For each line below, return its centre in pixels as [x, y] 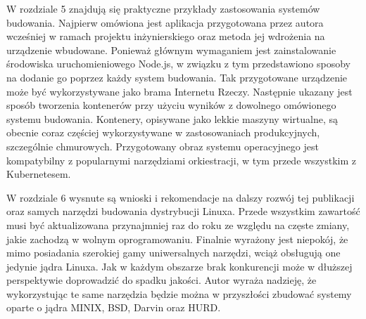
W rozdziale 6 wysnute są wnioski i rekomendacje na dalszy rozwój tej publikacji [181, 197]
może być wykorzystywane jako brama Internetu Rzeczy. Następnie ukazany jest [179, 91]
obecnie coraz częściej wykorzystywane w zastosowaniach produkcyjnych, [163, 132]
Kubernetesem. [39, 174]
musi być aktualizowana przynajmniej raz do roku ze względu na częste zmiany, [178, 224]
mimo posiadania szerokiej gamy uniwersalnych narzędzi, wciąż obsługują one [173, 253]
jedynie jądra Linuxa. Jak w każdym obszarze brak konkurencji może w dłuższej [179, 266]
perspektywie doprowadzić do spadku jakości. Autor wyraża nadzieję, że [162, 280]
